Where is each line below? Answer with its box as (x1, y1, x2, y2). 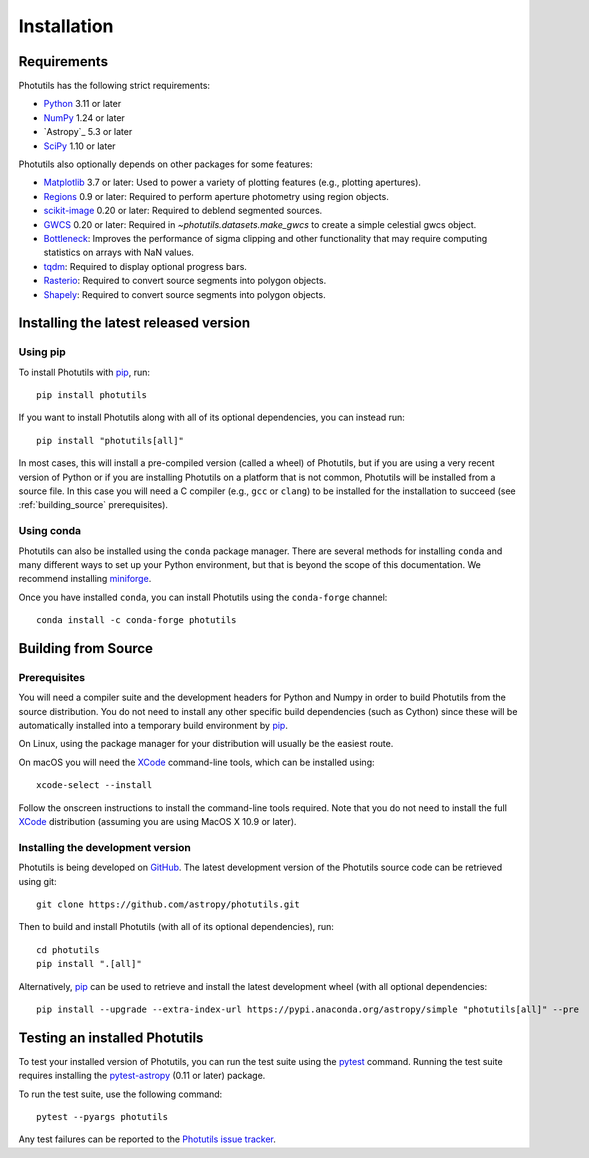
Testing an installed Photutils (18, 1029, 204, 1046)
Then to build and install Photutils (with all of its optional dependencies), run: (18, 921, 335, 933)
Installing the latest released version (18, 315, 251, 332)
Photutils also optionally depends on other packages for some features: (18, 158, 314, 170)
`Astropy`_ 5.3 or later (43, 126, 133, 138)
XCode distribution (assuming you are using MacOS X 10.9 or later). (18, 816, 297, 828)
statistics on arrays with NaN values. (43, 246, 195, 259)
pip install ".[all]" (36, 958, 142, 970)
